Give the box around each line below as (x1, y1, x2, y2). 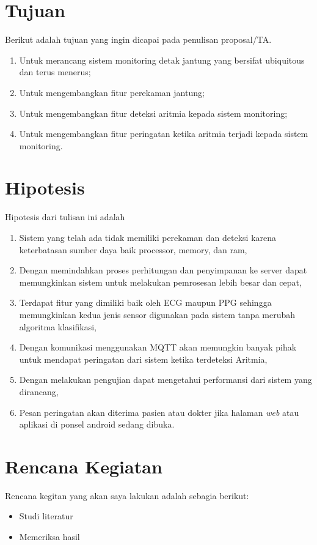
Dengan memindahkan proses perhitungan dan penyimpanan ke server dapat (19, 264, 307, 276)
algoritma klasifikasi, (19, 320, 97, 333)
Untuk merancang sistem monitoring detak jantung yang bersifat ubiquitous (19, 53, 305, 66)
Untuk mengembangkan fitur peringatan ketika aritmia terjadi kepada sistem (19, 127, 308, 140)
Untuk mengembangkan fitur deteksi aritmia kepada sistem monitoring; (19, 106, 288, 119)
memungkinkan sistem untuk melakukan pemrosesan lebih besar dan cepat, (19, 275, 302, 288)
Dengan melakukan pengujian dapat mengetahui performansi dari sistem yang (19, 373, 312, 386)
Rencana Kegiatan (5, 453, 162, 478)
